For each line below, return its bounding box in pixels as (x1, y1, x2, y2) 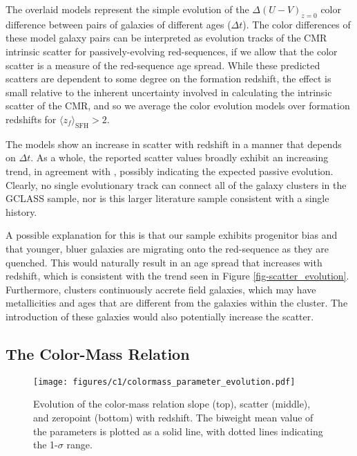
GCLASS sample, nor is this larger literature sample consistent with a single (6, 191, 329, 206)
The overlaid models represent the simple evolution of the (6, 2, 249, 16)
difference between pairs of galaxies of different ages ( (6, 17, 231, 31)
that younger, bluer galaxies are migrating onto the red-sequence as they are (6, 241, 329, 255)
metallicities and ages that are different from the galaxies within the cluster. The (6, 295, 348, 310)
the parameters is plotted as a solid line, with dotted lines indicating (33, 423, 323, 438)
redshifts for (6, 111, 57, 126)
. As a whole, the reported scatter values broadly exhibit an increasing (30, 150, 329, 165)
